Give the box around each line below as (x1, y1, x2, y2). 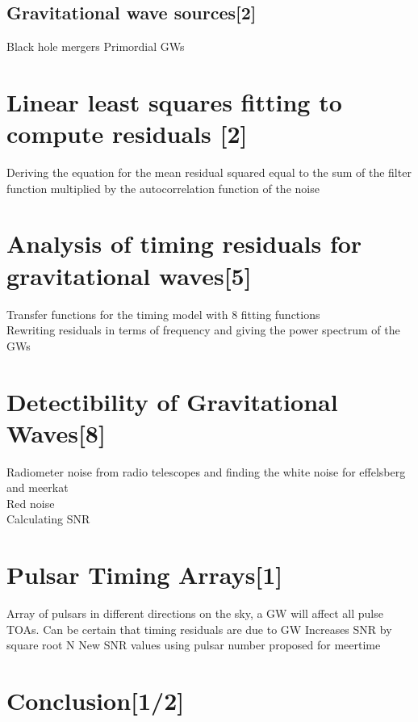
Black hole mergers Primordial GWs (6, 38, 185, 55)
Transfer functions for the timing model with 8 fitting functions (6, 305, 320, 322)
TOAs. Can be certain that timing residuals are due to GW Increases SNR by (6, 620, 392, 637)
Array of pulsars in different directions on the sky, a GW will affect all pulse (6, 605, 383, 622)
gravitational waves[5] (6, 258, 252, 292)
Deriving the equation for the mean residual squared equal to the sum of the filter (6, 164, 412, 181)
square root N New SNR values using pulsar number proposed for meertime (6, 636, 381, 653)
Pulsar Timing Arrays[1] (6, 558, 283, 591)
